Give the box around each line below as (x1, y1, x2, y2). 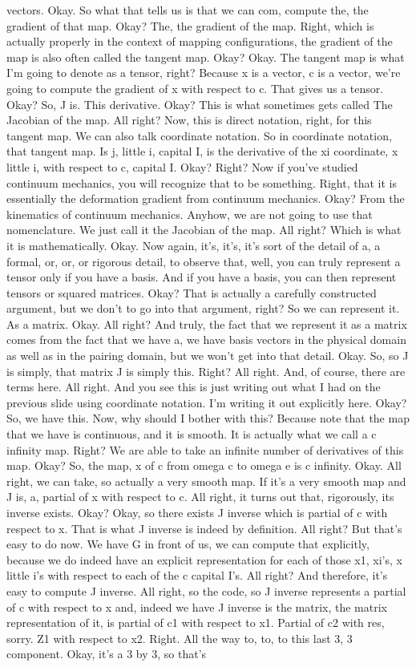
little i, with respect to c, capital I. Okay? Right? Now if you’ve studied (6, 158, 358, 175)
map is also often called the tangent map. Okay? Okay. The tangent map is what (6, 48, 405, 65)
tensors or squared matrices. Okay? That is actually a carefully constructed (6, 284, 377, 301)
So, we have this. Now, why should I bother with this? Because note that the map (6, 410, 410, 426)
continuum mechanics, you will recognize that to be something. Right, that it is (6, 174, 397, 191)
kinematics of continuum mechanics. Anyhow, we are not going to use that (6, 205, 373, 222)
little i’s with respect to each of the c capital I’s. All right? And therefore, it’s (6, 567, 388, 584)
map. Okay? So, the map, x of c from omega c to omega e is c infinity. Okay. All (6, 457, 402, 474)
